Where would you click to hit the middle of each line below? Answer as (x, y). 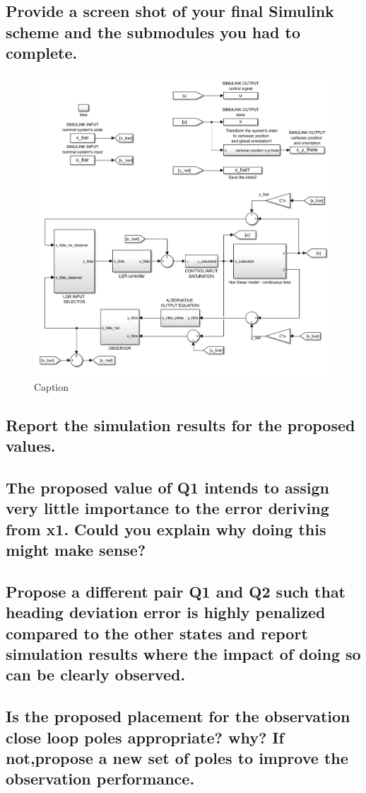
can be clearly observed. (96, 674)
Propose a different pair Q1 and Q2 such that (176, 591)
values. (31, 446)
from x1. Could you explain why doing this (166, 529)
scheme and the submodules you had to (153, 32)
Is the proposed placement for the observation (178, 716)
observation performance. (100, 778)
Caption (52, 386)
